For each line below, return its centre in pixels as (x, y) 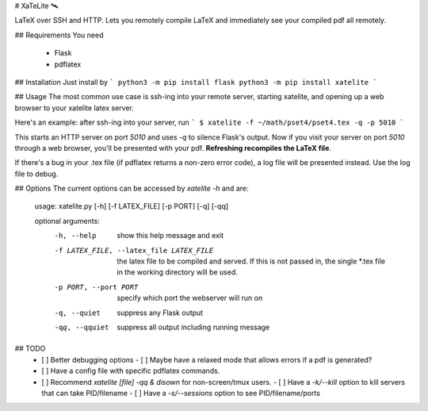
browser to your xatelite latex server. (75, 108)
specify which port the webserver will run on (190, 298)
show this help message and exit (170, 236)
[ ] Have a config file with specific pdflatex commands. (131, 371)
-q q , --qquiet (82, 327)
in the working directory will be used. (177, 272)
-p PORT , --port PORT (96, 287)
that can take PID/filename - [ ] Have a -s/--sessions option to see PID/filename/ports (181, 393)
